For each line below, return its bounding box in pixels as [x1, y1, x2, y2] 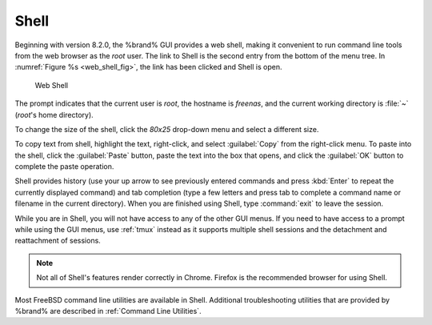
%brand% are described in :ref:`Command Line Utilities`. [14, 306, 202, 315]
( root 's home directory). [14, 110, 94, 119]
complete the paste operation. [14, 162, 114, 171]
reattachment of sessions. [14, 236, 102, 246]
